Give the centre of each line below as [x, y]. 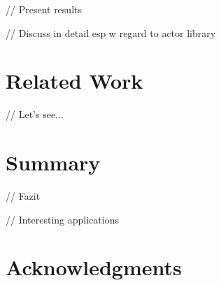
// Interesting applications [62, 219]
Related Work [74, 81]
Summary [53, 162]
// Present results [44, 9]
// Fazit [23, 196]
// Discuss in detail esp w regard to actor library [111, 32]
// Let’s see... [35, 114]
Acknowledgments [94, 267]
